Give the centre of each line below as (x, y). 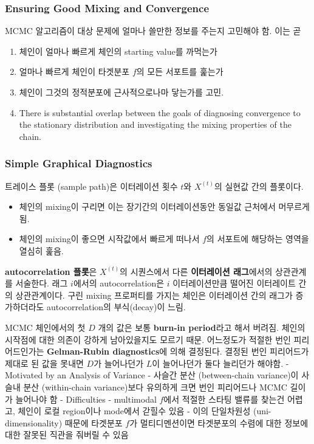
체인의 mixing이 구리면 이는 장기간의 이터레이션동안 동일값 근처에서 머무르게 (164, 206)
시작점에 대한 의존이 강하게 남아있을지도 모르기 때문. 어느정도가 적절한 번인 (148, 339)
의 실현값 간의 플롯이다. (259, 186)
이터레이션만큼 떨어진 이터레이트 (234, 283)
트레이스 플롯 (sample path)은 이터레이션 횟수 (91, 186)
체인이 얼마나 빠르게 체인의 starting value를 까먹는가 (118, 51)
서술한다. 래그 (42, 283)
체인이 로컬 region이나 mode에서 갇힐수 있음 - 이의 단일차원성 (134, 411)
